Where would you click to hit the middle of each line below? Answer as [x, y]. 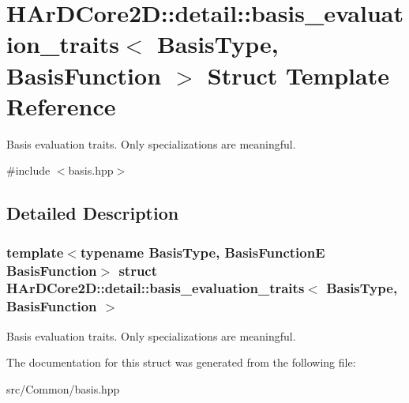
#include [28, 170]
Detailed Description [93, 213]
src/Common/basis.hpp [63, 388]
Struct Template [298, 75]
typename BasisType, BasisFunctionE [203, 252]
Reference [61, 105]
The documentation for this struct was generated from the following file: [181, 362]
